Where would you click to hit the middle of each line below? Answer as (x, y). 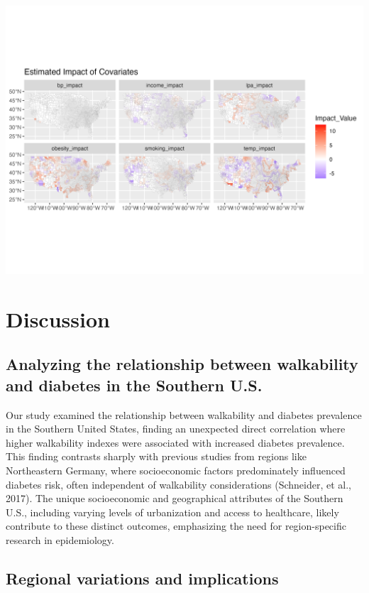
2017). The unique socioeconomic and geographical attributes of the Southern (175, 498)
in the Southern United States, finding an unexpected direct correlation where (176, 429)
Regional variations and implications (142, 578)
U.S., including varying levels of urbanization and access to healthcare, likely (172, 512)
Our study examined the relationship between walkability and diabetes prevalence (184, 414)
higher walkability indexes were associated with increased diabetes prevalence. (175, 442)
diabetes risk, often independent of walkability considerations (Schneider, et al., (178, 484)
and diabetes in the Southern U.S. (134, 385)
